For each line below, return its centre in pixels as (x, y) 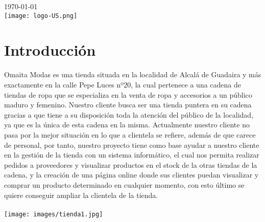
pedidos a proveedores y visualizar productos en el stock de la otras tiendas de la (131, 164)
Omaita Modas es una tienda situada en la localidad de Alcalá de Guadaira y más (133, 74)
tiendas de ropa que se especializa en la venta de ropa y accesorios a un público (128, 94)
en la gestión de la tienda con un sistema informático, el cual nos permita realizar (132, 155)
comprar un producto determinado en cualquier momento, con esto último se (124, 184)
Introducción (50, 50)
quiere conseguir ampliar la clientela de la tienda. (81, 195)
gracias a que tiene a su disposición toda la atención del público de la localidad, (129, 114)
